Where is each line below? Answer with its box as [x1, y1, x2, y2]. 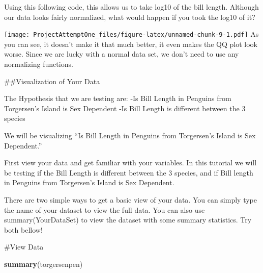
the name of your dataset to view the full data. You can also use [4, 204, 205, 215]
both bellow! [4, 224, 43, 235]
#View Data [4, 241, 44, 252]
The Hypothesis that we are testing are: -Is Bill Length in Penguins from [4, 93, 231, 104]
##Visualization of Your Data [4, 76, 100, 86]
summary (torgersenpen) [4, 258, 83, 269]
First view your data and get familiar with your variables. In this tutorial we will [4, 157, 257, 168]
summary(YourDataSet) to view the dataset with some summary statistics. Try [4, 214, 252, 225]
